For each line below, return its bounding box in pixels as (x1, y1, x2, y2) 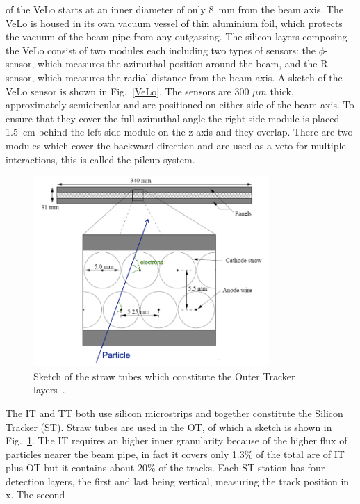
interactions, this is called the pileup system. (6, 152, 195, 166)
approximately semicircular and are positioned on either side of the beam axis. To (6, 97, 354, 112)
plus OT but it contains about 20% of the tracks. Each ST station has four (6, 460, 325, 475)
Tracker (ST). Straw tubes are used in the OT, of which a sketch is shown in (6, 419, 332, 434)
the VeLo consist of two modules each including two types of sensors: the (6, 42, 316, 57)
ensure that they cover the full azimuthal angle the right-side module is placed (6, 111, 340, 125)
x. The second (6, 487, 65, 502)
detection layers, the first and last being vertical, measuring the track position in (6, 473, 350, 488)
